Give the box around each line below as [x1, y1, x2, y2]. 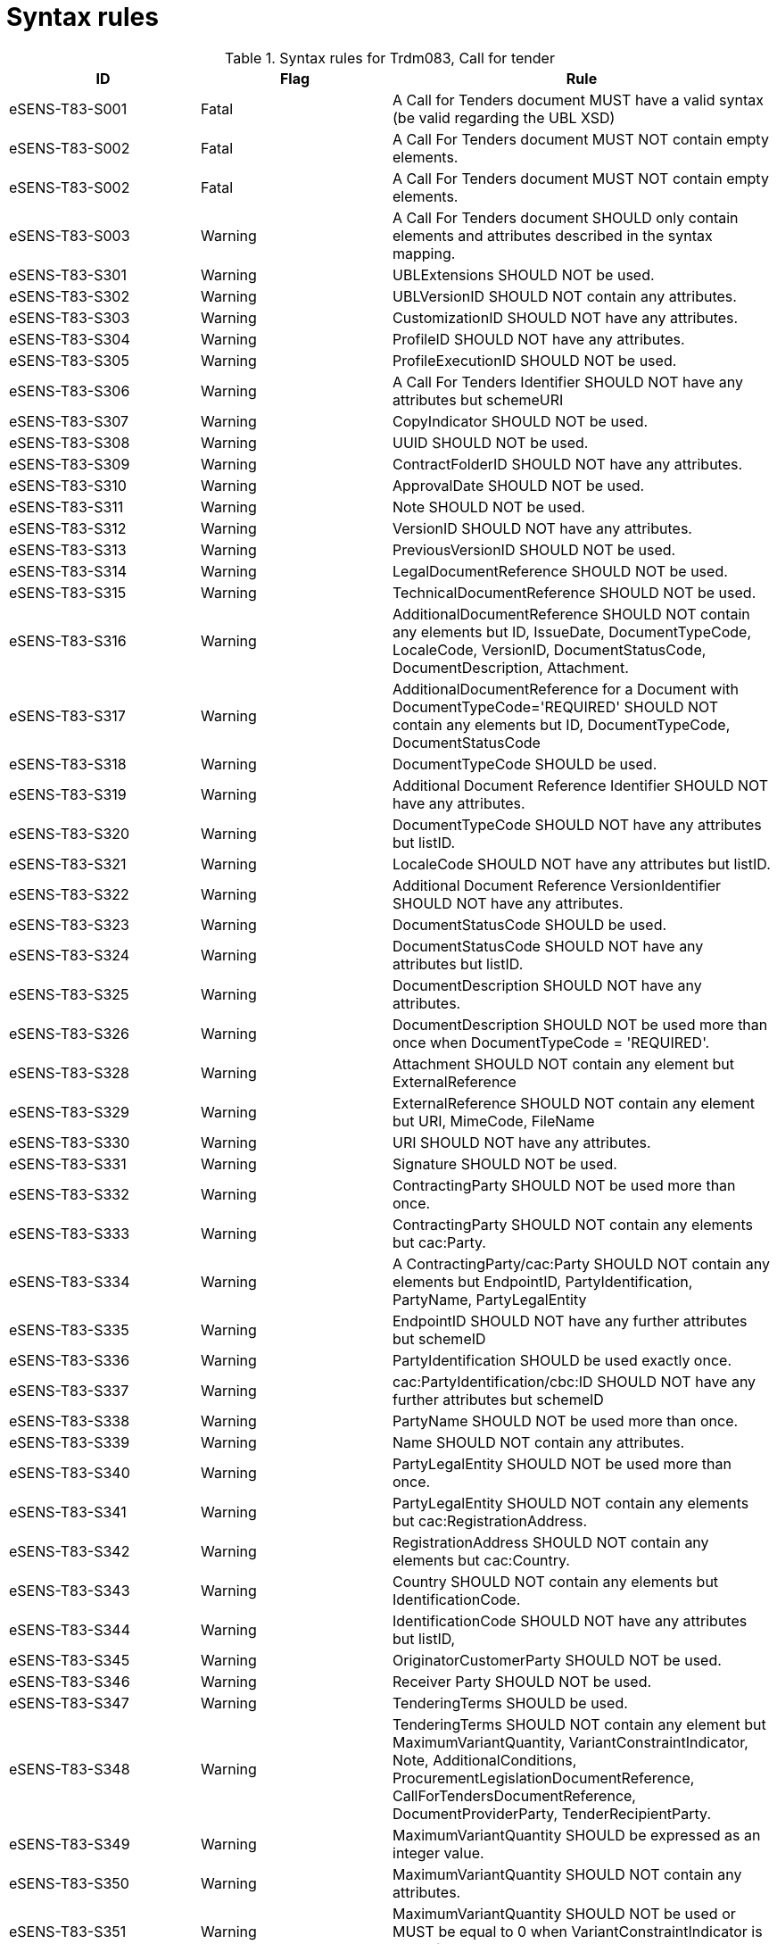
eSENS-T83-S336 [9, 1350, 130, 1369]
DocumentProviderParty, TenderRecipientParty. [393, 1804, 711, 1823]
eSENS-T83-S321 [9, 854, 127, 873]
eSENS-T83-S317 [9, 706, 126, 725]
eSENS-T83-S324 [9, 945, 130, 964]
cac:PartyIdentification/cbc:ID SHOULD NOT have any [393, 1372, 756, 1391]
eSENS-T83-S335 [9, 1320, 129, 1339]
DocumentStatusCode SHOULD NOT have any [393, 936, 704, 955]
